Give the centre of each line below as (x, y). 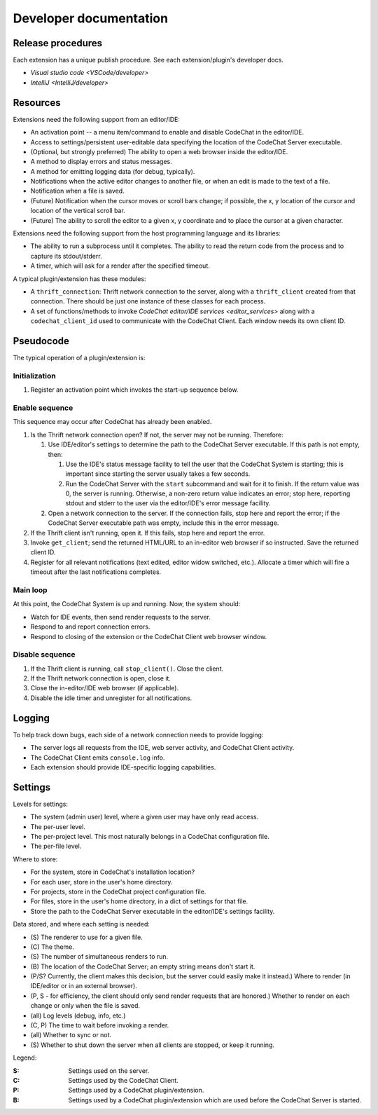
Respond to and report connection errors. (90, 627)
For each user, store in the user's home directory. (101, 882)
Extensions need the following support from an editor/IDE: (96, 119)
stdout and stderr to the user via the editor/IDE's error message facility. (168, 503)
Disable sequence (44, 655)
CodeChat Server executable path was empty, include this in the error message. (163, 523)
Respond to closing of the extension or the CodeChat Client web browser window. (149, 636)
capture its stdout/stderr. (66, 256)
